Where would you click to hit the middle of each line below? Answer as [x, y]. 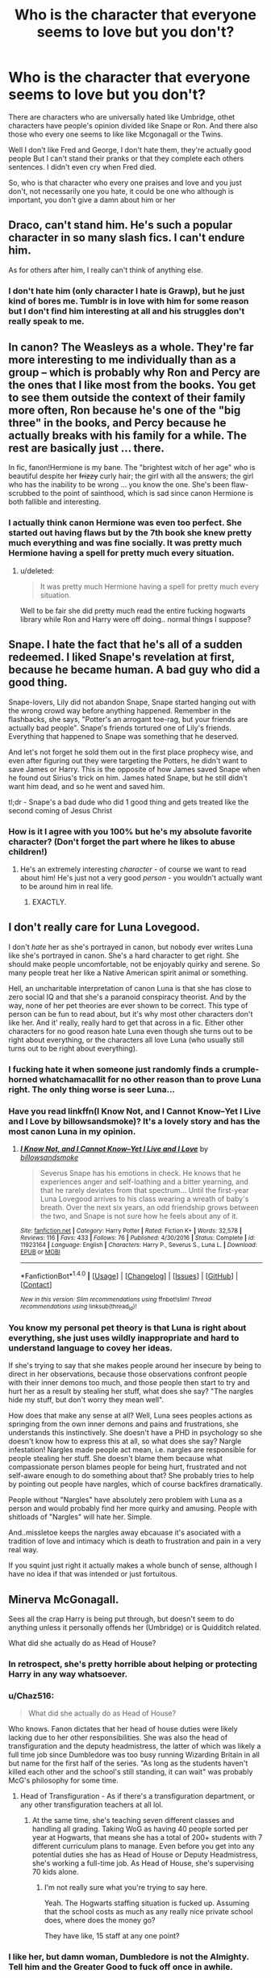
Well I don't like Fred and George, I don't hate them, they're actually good [130, 149]
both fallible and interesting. [55, 502]
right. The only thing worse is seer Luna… [92, 1090]
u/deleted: [37, 570]
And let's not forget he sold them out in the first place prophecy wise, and [131, 752]
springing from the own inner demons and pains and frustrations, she [124, 1424]
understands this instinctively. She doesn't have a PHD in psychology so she [135, 1433]
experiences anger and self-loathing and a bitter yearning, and [144, 1182]
